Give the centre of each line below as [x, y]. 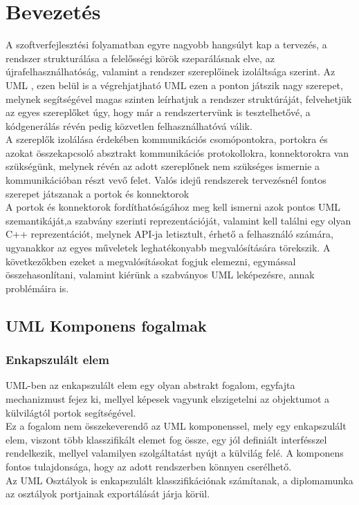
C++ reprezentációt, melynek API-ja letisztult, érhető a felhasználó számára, [169, 234]
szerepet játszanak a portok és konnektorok [98, 193]
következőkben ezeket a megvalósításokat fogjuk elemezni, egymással [151, 261]
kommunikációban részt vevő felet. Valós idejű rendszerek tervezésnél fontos [166, 180]
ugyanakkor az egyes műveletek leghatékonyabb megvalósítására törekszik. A [168, 248]
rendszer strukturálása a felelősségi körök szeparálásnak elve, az [140, 58]
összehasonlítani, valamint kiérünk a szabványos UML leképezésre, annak [160, 275]
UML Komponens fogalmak [106, 325]
